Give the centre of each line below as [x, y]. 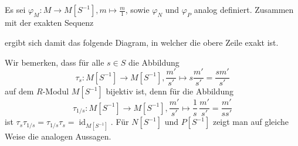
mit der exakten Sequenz [49, 23]
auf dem [19, 91]
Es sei [15, 10]
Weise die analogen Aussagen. [58, 136]
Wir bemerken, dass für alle [55, 62]
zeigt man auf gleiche [251, 122]
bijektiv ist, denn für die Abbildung [170, 91]
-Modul [56, 91]
